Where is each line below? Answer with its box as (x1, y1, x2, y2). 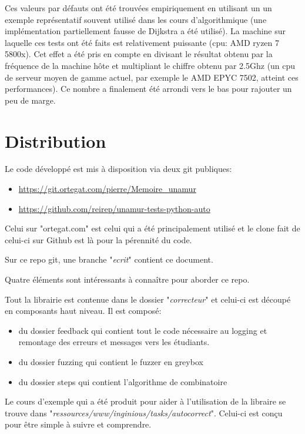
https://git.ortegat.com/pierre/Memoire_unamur (18, 183, 196, 195)
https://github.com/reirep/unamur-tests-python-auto (18, 202, 210, 214)
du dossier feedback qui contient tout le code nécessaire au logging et (18, 324, 267, 336)
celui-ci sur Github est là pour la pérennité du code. (5, 233, 192, 246)
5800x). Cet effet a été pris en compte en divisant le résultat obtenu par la (5, 48, 273, 60)
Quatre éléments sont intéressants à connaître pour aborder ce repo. (5, 273, 250, 286)
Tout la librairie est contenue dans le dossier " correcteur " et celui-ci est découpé (5, 293, 291, 305)
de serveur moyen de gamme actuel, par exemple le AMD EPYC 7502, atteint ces (5, 71, 299, 83)
